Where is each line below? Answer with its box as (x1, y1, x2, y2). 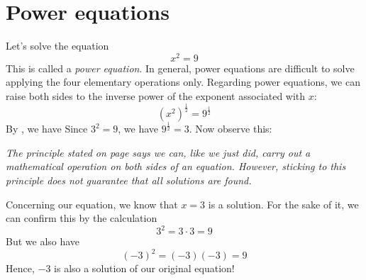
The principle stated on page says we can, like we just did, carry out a (6, 145, 311, 159)
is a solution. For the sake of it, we (208, 196, 359, 211)
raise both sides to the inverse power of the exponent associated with (6, 88, 306, 103)
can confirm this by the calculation (6, 211, 157, 225)
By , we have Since (6, 121, 88, 136)
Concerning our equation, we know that (6, 196, 178, 211)
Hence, (6, 261, 35, 276)
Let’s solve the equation (6, 38, 109, 53)
